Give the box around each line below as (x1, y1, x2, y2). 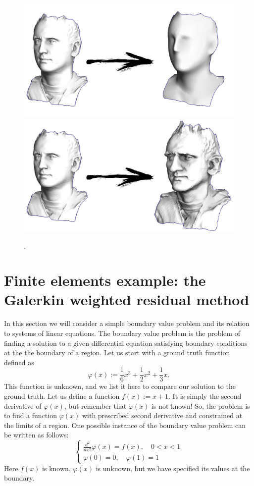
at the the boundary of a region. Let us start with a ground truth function (4, 347, 230, 358)
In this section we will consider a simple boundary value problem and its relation (4, 318, 250, 328)
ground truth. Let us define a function (4, 391, 120, 401)
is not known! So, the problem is (152, 400, 250, 411)
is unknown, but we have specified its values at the (96, 463, 250, 473)
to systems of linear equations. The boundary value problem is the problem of (4, 327, 240, 338)
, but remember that (64, 400, 127, 411)
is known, (42, 463, 71, 473)
